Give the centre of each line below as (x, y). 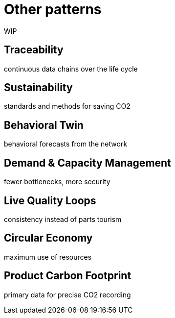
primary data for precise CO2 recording (67, 294)
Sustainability (38, 88)
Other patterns (53, 9)
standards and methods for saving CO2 (67, 106)
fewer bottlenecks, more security (57, 182)
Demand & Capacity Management (87, 163)
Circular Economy (48, 238)
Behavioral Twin (44, 125)
